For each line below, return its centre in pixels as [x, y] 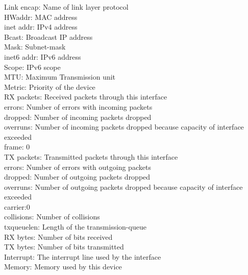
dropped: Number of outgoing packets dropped [77, 177]
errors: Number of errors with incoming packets [78, 106]
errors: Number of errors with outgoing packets [78, 167]
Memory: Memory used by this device [63, 267]
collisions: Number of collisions [52, 217]
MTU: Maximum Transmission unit [60, 77]
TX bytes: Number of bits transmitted [64, 247]
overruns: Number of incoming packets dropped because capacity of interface [124, 127]
